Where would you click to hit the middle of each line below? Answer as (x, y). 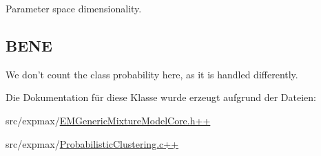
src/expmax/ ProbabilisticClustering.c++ (92, 143)
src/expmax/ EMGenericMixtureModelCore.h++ (108, 120)
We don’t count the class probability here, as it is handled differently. (152, 74)
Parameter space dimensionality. (74, 8)
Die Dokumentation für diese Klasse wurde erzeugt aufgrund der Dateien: (161, 97)
